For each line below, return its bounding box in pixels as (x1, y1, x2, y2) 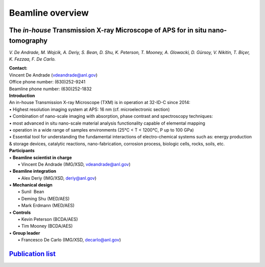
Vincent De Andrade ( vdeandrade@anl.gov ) (9, 72, 98, 78)
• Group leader (9, 230, 40, 236)
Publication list (9, 250, 56, 258)
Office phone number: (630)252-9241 (9, 79, 86, 85)
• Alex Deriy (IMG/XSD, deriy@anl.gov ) (18, 175, 97, 181)
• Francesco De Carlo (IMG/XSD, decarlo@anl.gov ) (18, 237, 121, 243)
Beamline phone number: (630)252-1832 (9, 86, 92, 92)
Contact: (9, 65, 28, 71)
